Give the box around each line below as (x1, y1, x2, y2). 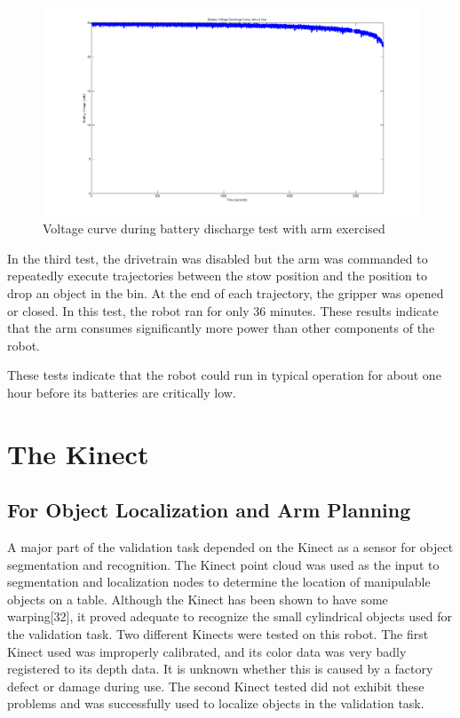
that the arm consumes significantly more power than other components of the (7, 319, 435, 337)
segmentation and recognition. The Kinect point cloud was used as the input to (7, 555, 440, 573)
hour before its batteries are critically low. (7, 383, 236, 401)
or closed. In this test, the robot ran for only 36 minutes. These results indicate (7, 301, 439, 320)
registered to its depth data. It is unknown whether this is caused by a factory (7, 659, 433, 678)
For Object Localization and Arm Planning (7, 496, 411, 524)
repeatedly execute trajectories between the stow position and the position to (7, 266, 427, 285)
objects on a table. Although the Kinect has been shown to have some (7, 589, 388, 608)
